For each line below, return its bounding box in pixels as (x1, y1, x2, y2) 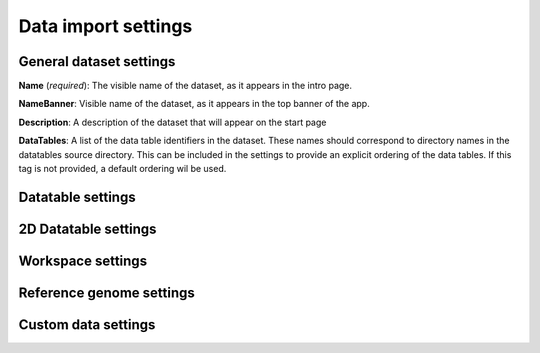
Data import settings (18, 15, 193, 37)
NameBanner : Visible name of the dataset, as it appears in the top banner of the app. (18, 98, 370, 110)
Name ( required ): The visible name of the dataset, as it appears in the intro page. (18, 80, 353, 92)
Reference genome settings (18, 284, 195, 301)
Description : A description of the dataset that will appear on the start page (18, 116, 327, 128)
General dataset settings (18, 53, 176, 70)
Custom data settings (18, 316, 156, 333)
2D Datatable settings (18, 220, 157, 237)
